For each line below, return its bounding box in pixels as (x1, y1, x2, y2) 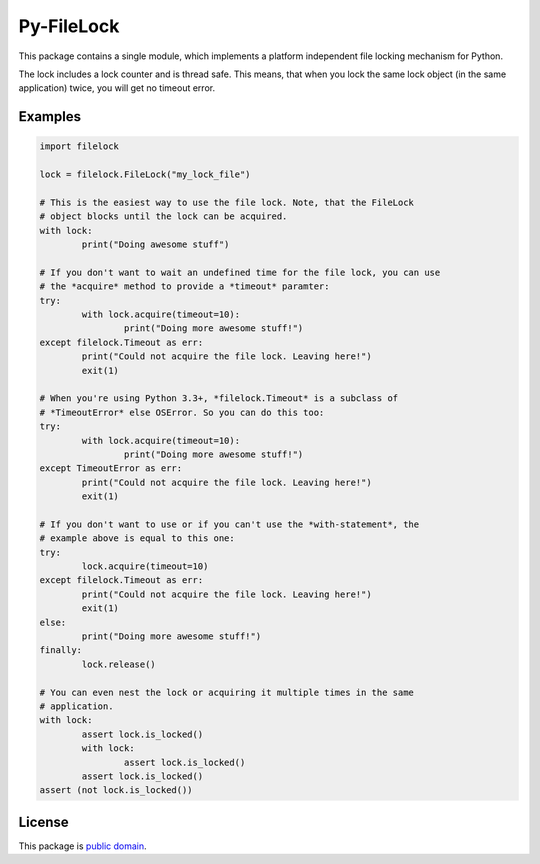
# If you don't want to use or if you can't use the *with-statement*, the (39, 518, 420, 530)
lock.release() (81, 658, 157, 670)
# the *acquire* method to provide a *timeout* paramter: (39, 281, 330, 292)
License (18, 813, 69, 830)
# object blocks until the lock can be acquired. (39, 211, 288, 222)
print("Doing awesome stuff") (81, 239, 230, 250)
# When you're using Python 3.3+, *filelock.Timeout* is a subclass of (39, 393, 399, 404)
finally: (39, 645, 83, 656)
